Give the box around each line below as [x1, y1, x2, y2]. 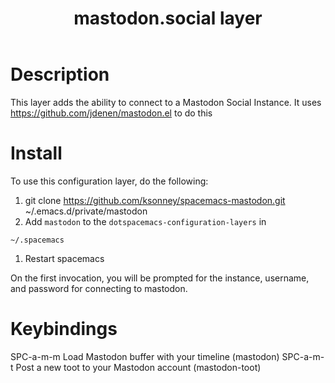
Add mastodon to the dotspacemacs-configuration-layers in [24, 215, 267, 227]
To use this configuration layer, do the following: [10, 175, 209, 187]
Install [10, 142, 63, 165]
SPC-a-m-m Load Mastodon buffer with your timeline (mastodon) [10, 350, 280, 362]
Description [10, 63, 110, 86]
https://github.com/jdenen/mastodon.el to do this [10, 107, 213, 119]
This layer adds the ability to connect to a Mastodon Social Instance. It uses [10, 96, 322, 108]
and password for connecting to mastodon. [10, 282, 188, 294]
